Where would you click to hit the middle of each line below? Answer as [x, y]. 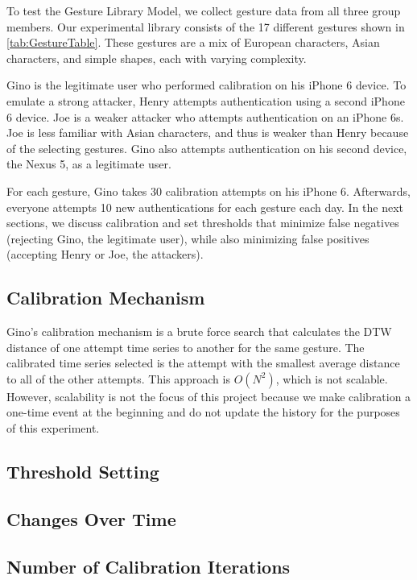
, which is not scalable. [332, 378]
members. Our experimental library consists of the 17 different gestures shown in [206, 26]
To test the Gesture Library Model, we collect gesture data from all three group [204, 10]
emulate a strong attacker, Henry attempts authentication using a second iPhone [206, 100]
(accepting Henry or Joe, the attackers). [105, 254]
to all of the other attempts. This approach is [118, 378]
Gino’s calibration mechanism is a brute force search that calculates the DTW [199, 331]
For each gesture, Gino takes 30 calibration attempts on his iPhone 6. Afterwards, [208, 191]
